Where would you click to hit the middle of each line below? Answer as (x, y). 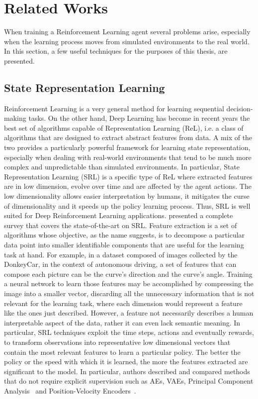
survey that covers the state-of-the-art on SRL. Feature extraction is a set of (121, 225)
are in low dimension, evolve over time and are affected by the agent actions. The (128, 186)
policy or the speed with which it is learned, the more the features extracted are (126, 361)
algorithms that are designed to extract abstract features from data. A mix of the (128, 137)
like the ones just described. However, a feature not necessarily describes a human (129, 313)
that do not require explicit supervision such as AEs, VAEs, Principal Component (129, 381)
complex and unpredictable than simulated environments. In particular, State (122, 167)
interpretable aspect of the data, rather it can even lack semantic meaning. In (122, 322)
